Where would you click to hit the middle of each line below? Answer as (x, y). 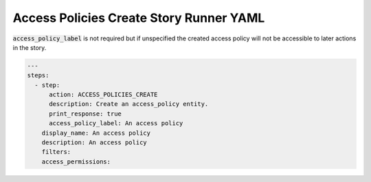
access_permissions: (76, 161)
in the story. (30, 47)
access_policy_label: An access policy (116, 123)
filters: (56, 152)
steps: (38, 76)
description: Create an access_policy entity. (129, 104)
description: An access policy (94, 143)
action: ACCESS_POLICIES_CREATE (103, 95)
